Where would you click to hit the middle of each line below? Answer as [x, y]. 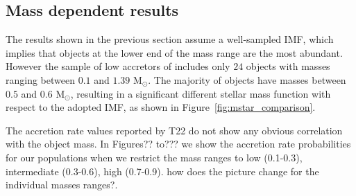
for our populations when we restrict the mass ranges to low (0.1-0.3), [154, 157]
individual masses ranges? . [62, 185]
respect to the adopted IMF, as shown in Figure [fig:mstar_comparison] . [161, 107]
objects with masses [288, 66]
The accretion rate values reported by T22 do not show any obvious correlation [174, 130]
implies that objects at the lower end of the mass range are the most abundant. [174, 52]
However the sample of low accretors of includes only [118, 66]
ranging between [40, 79]
